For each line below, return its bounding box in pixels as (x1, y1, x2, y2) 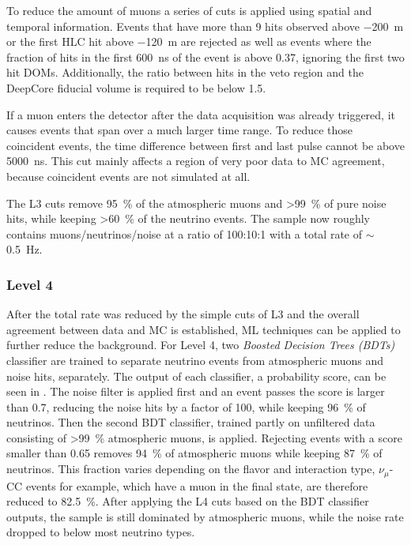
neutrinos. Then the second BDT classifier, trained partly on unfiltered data (6, 414, 375, 430)
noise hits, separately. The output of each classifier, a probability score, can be (6, 367, 386, 384)
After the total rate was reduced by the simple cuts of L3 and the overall (6, 306, 360, 322)
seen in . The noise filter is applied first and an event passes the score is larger (6, 383, 385, 400)
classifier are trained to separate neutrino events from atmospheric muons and (6, 351, 384, 368)
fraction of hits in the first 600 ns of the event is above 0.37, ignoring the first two (6, 48, 405, 65)
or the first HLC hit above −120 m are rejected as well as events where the (6, 33, 371, 50)
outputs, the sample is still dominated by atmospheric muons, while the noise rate (6, 508, 404, 524)
